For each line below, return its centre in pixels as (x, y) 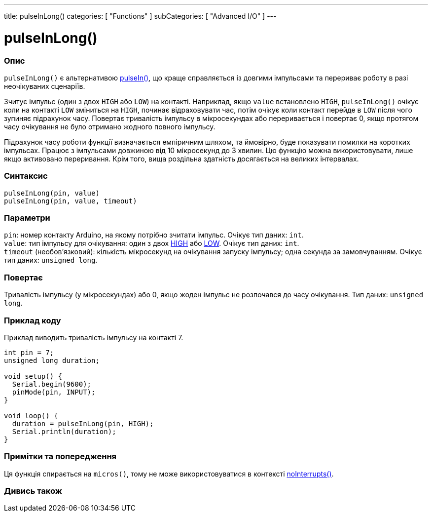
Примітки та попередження (60, 456)
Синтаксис (26, 176)
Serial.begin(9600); (52, 384)
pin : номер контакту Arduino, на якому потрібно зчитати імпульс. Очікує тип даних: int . (154, 235)
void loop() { (31, 416)
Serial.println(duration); (64, 431)
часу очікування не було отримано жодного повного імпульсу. (110, 126)
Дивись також (33, 491)
